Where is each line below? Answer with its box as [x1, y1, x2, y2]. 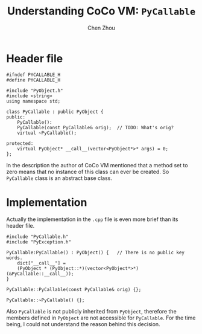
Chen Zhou [87, 24, 116, 31]
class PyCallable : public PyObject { [6, 109, 104, 115]
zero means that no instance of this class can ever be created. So [6, 168, 169, 175]
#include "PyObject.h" [6, 88, 63, 94]
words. [6, 255, 23, 261]
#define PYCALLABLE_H [6, 77, 61, 83]
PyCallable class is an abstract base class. [6, 174, 113, 182]
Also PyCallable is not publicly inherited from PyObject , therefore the [6, 307, 177, 315]
